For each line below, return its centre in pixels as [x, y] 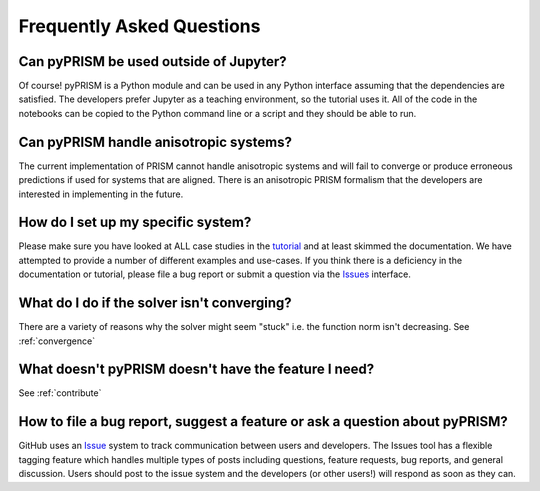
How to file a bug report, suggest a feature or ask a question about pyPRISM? [263, 421]
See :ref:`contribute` [60, 393]
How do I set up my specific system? [135, 222]
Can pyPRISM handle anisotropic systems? [155, 141]
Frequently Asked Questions [139, 26]
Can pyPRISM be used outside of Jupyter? [152, 61]
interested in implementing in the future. [101, 194]
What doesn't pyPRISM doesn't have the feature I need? [196, 369]
